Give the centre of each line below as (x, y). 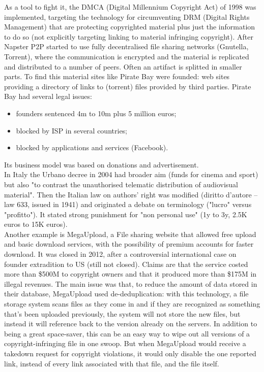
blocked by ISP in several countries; (71, 130)
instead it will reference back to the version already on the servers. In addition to (131, 324)
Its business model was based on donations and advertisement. (101, 164)
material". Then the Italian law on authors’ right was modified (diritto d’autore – (131, 194)
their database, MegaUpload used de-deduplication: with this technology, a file (126, 294)
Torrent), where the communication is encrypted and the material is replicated (127, 56)
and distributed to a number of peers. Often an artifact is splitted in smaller (123, 66)
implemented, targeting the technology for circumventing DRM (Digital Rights (127, 16)
